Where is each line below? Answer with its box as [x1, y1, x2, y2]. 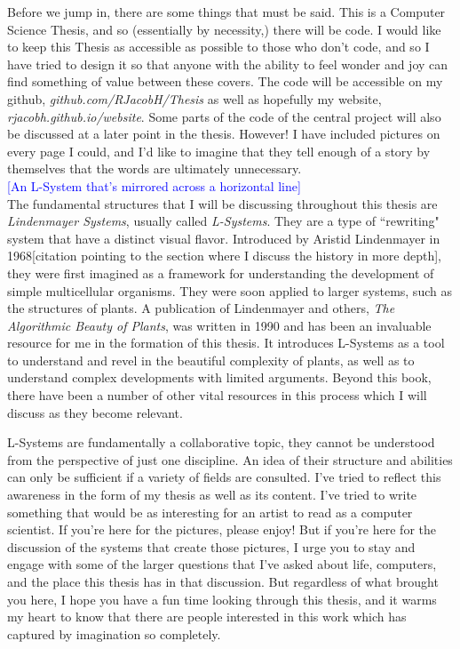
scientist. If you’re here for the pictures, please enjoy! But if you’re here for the [7, 520, 436, 539]
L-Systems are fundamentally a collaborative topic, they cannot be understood [7, 433, 435, 452]
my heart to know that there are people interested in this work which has [7, 607, 407, 626]
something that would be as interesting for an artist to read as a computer [7, 502, 413, 521]
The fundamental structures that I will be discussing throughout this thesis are [7, 194, 438, 212]
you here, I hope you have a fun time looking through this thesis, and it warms [7, 589, 437, 608]
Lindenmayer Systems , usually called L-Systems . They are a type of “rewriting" [7, 212, 440, 230]
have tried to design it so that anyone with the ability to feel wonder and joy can [7, 54, 448, 73]
